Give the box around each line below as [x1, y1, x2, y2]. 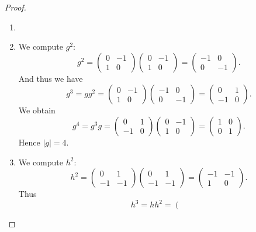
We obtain [18, 104, 56, 116]
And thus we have [18, 72, 83, 84]
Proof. [5, 1, 26, 13]
